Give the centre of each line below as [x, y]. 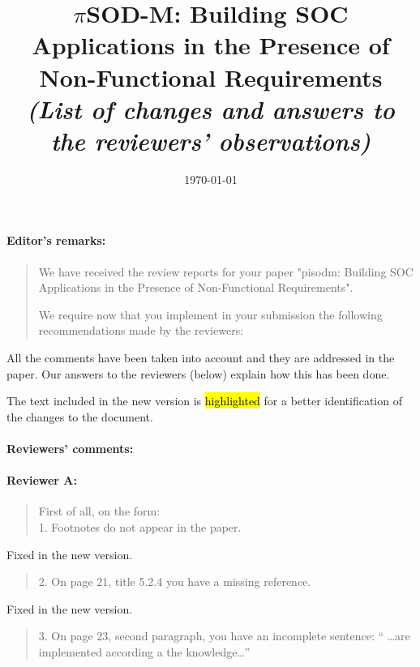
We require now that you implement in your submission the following [210, 314]
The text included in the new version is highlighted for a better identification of [204, 401]
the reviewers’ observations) [211, 140]
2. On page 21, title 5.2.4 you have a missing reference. [175, 581]
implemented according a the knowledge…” [144, 651]
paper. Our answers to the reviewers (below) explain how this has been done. [198, 373]
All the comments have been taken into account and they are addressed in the [201, 358]
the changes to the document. [80, 416]
